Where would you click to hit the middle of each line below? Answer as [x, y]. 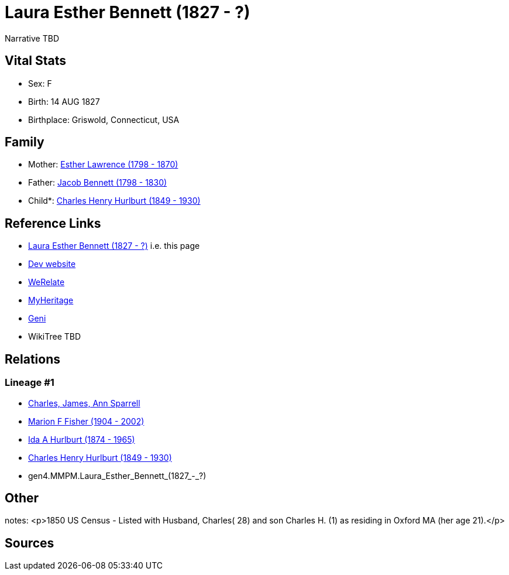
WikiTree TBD [55, 337]
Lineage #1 [30, 383]
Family [25, 142]
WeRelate [47, 282]
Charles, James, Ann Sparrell [84, 403]
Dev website [52, 264]
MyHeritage [51, 300]
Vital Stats [36, 61]
